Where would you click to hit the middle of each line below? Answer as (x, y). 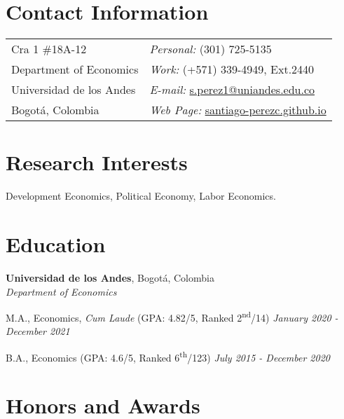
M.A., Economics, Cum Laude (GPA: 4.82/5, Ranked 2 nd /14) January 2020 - (172, 316)
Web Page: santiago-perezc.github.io (238, 110)
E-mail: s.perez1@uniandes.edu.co (232, 90)
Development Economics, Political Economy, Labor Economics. (141, 196)
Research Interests (97, 162)
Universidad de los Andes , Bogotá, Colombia (110, 277)
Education (56, 244)
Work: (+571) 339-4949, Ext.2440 (232, 69)
